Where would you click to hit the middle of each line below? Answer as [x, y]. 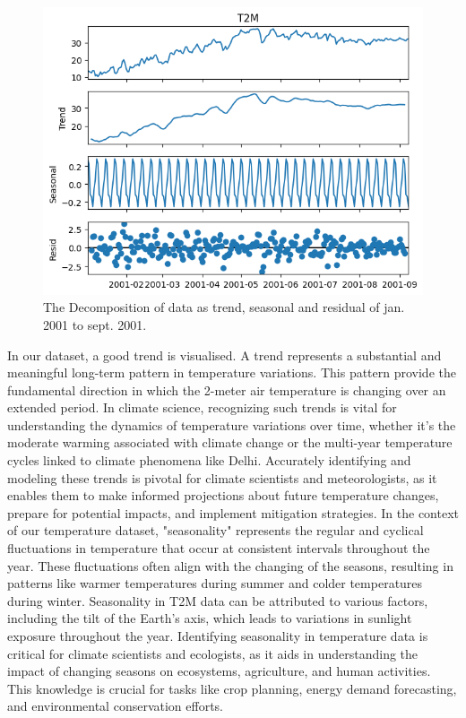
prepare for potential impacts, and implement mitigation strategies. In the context [233, 512]
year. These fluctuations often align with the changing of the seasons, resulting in [230, 565]
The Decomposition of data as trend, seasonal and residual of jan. [224, 307]
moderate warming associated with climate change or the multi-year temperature [230, 442]
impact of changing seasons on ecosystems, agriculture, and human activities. [219, 671]
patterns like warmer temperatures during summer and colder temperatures [215, 583]
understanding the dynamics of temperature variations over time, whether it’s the [232, 424]
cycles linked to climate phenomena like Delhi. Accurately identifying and [209, 460]
